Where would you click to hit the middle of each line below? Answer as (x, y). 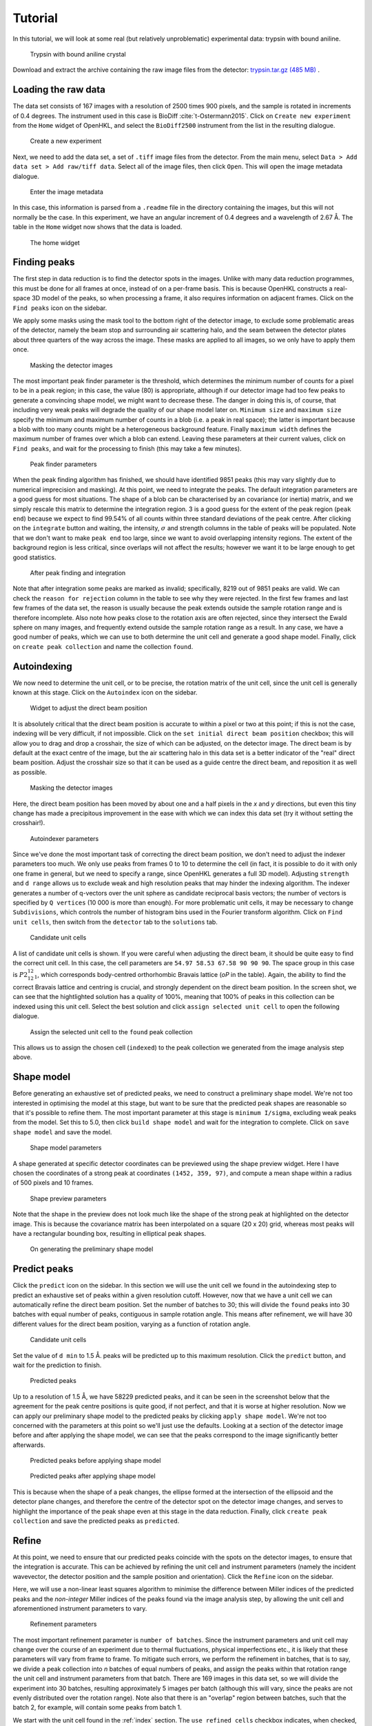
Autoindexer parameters (64, 838)
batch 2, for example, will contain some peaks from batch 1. (97, 1707)
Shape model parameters (66, 1148)
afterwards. (29, 1445)
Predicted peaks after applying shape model (93, 1476)
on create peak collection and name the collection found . (103, 646)
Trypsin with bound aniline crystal (78, 54)
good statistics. (34, 557)
